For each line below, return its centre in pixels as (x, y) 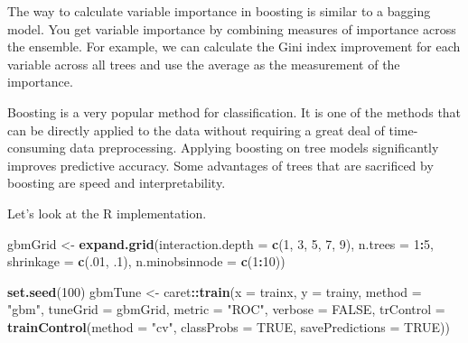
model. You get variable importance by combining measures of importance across (232, 28)
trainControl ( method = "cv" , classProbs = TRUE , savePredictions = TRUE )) (229, 326)
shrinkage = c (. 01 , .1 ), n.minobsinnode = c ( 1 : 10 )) (146, 261)
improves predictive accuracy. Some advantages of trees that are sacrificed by (220, 165)
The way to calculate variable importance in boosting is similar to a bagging (219, 11)
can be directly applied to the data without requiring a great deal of (196, 130)
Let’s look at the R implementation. (107, 213)
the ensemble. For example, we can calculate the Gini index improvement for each (234, 46)
